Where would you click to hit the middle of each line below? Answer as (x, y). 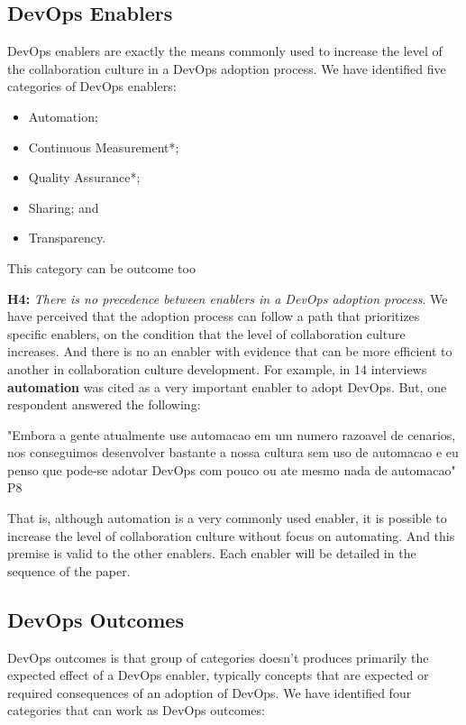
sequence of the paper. (69, 570)
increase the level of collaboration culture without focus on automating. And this (231, 535)
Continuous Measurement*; (104, 147)
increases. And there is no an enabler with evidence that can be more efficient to (230, 351)
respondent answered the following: (104, 404)
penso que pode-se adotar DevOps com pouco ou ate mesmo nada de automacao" (232, 469)
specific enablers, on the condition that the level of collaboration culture (206, 333)
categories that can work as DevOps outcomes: (136, 710)
